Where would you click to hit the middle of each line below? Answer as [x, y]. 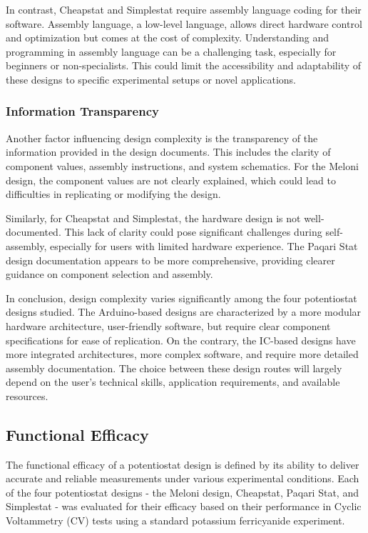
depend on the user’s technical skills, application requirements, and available [173, 382]
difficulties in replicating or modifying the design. [113, 194]
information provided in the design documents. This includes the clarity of [168, 152]
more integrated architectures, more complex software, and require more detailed [182, 354]
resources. [27, 395]
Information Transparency [82, 111]
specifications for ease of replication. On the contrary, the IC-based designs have [181, 340]
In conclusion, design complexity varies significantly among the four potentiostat [182, 298]
